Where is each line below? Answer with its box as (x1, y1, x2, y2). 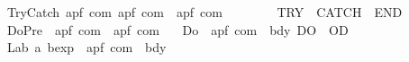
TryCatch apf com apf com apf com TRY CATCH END (6, 3, 403, 21)
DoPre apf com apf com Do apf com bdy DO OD (6, 20, 349, 39)
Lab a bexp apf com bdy (6, 38, 167, 57)
